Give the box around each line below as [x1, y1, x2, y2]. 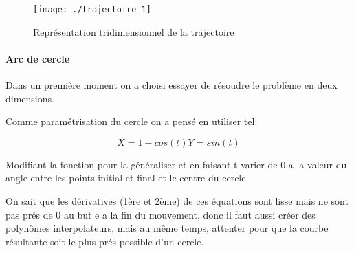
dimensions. [5, 91, 54, 105]
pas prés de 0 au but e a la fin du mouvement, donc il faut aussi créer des [5, 207, 316, 221]
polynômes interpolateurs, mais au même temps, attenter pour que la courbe [5, 221, 329, 235]
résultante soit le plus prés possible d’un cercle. [5, 234, 204, 248]
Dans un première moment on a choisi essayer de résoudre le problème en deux [5, 78, 338, 92]
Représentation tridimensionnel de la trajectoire [33, 24, 234, 38]
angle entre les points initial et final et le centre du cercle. [5, 170, 249, 185]
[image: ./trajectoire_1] [33, 5, 151, 14]
